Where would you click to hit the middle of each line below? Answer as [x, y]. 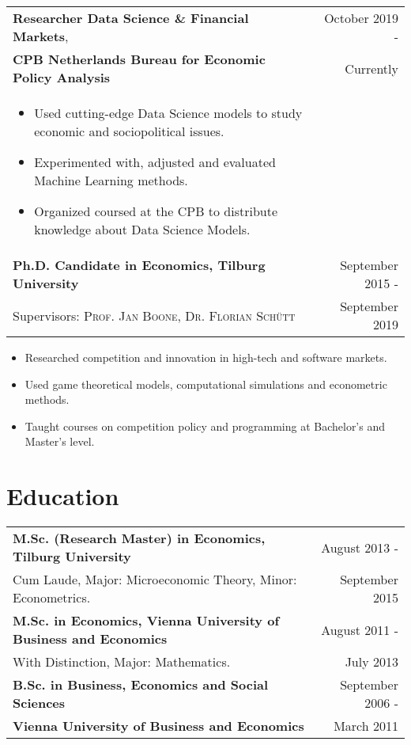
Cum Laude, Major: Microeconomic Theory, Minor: [155, 580]
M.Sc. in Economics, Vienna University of [146, 621]
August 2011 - [360, 629]
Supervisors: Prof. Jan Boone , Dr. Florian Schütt [154, 315]
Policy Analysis [62, 77]
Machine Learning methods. [111, 180]
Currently [371, 68]
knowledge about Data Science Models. [142, 229]
